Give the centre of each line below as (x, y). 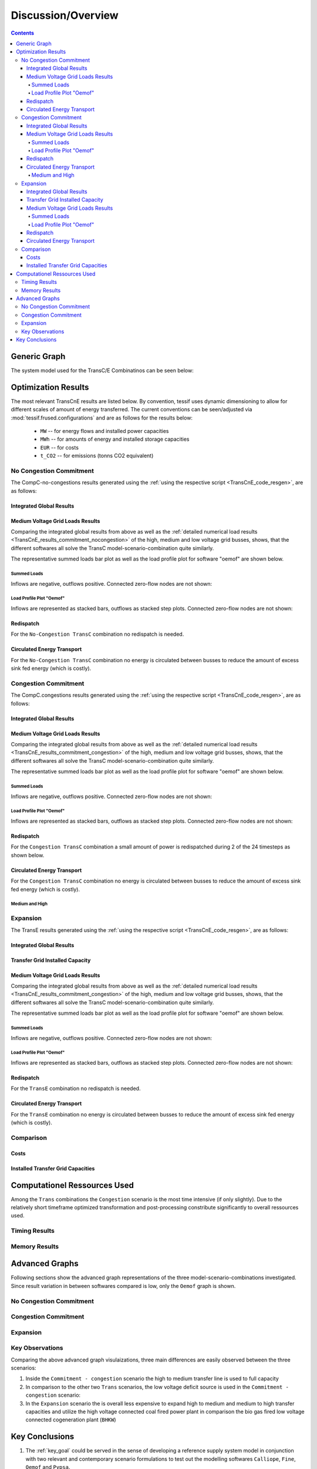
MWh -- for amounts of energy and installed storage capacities (115, 439)
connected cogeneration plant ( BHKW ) (71, 1420)
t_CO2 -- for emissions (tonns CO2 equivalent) (97, 456)
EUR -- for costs (60, 447)
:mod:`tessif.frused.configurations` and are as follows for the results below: (102, 418)
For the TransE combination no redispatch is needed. (76, 1089)
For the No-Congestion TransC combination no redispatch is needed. (97, 634)
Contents (23, 33)
